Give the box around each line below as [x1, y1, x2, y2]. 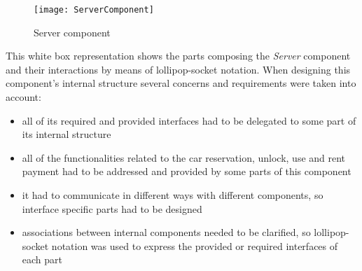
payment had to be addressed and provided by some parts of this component [22, 164, 351, 179]
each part [22, 252, 63, 267]
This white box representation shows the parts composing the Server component [6, 48, 351, 63]
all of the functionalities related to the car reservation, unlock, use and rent [22, 150, 346, 165]
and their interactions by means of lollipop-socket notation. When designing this [6, 62, 351, 76]
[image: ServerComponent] [34, 5, 154, 15]
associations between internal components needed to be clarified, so [22, 225, 311, 239]
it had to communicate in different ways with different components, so [22, 188, 323, 202]
